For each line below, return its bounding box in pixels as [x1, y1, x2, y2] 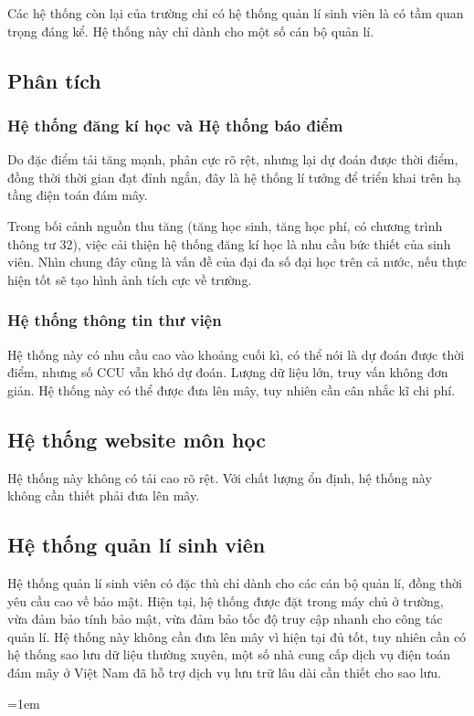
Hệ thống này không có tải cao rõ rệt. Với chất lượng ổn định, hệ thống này [7, 468, 432, 487]
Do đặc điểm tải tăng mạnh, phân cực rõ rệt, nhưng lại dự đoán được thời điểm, [7, 150, 458, 169]
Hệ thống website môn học [7, 425, 266, 453]
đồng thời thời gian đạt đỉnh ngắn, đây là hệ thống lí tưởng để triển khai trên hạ [7, 167, 461, 186]
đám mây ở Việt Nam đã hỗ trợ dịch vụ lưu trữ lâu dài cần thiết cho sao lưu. [7, 662, 441, 681]
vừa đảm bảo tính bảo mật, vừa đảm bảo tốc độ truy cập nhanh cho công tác [7, 609, 443, 628]
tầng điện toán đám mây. [7, 185, 148, 205]
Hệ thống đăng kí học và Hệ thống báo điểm [7, 113, 343, 136]
